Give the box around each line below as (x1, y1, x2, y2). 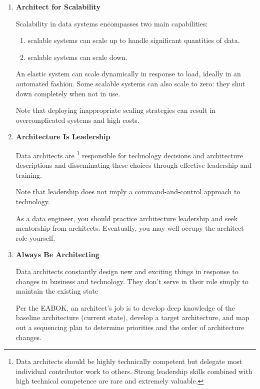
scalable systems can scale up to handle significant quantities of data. (27, 35, 240, 45)
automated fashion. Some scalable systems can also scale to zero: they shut (15, 78, 245, 88)
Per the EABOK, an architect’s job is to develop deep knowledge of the (15, 302, 235, 313)
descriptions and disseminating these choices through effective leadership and (15, 160, 251, 170)
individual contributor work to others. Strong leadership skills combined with (15, 366, 252, 376)
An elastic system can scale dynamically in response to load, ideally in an (15, 68, 241, 79)
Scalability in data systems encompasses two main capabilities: (15, 18, 208, 28)
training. (15, 169, 42, 180)
